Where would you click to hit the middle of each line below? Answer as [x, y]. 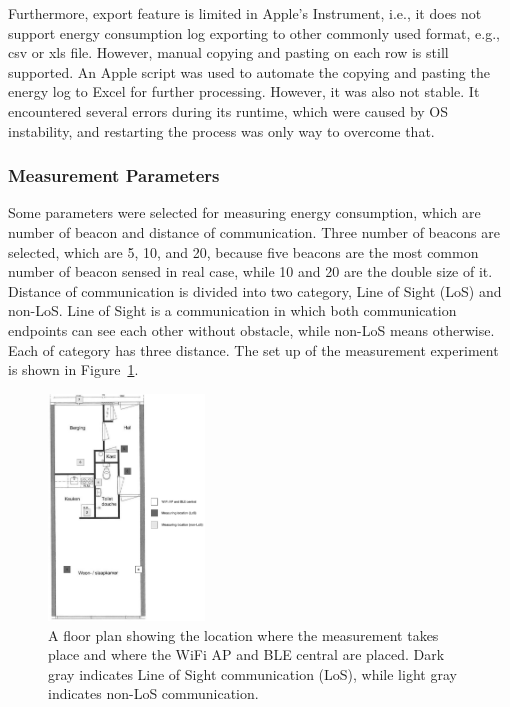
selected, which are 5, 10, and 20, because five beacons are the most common [243, 251]
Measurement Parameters [114, 175]
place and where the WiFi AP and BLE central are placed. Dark [246, 654]
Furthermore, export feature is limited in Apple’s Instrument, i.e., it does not [245, 13]
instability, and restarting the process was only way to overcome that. [221, 130]
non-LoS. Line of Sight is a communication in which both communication [232, 310]
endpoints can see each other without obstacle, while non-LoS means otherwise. [251, 329]
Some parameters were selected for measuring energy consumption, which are [244, 212]
